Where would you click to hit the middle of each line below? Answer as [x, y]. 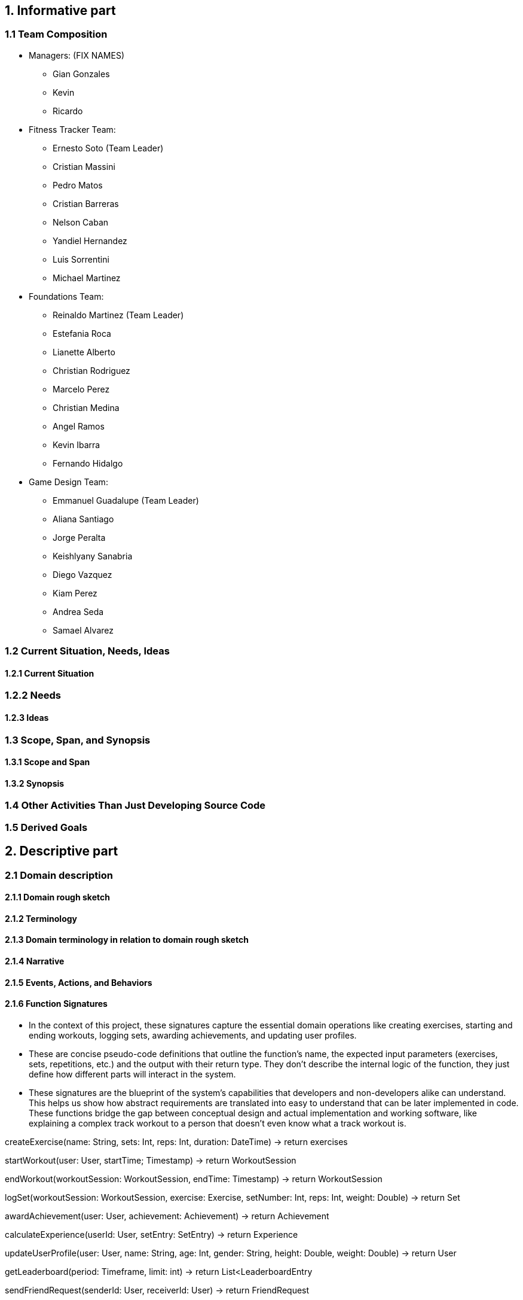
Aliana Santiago [83, 519]
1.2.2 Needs [33, 695]
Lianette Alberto [84, 352]
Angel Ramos [79, 426]
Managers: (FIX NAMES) [77, 55]
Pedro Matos [78, 185]
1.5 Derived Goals [46, 827]
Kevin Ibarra [77, 445]
